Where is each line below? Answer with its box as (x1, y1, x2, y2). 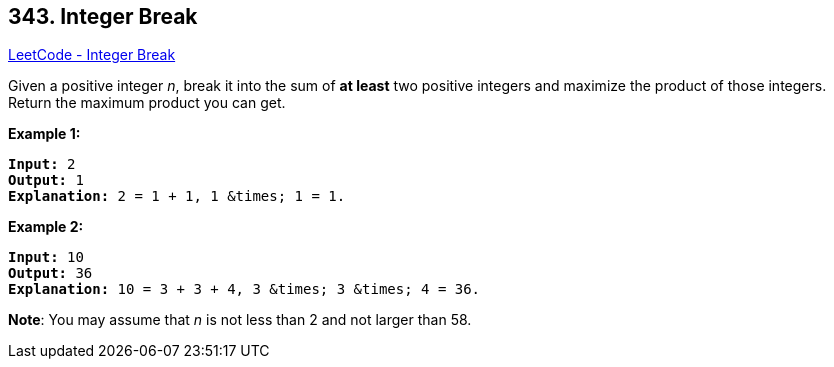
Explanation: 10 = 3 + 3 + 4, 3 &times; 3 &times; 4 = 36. (8, 281, 481, 298)
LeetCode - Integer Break (8, 46, 176, 64)
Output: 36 (8, 265, 93, 282)
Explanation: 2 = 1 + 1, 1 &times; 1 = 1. (8, 188, 346, 205)
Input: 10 (8, 249, 84, 266)
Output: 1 (8, 172, 84, 189)
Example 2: (8, 218, 84, 236)
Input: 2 (8, 156, 76, 173)
